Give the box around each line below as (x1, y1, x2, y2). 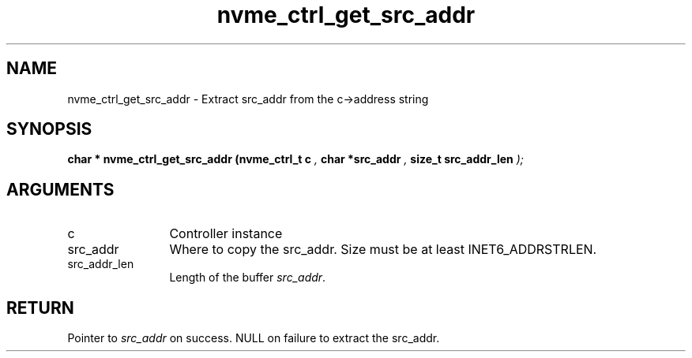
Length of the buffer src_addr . (169, 270, 326, 285)
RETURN (6, 297, 74, 318)
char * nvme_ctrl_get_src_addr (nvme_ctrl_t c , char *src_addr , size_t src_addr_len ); (67, 152, 524, 166)
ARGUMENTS (6, 179, 115, 200)
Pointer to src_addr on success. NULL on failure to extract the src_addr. (67, 331, 440, 345)
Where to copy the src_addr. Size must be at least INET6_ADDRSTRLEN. (169, 241, 597, 258)
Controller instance (169, 226, 283, 242)
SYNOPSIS (6, 119, 92, 140)
